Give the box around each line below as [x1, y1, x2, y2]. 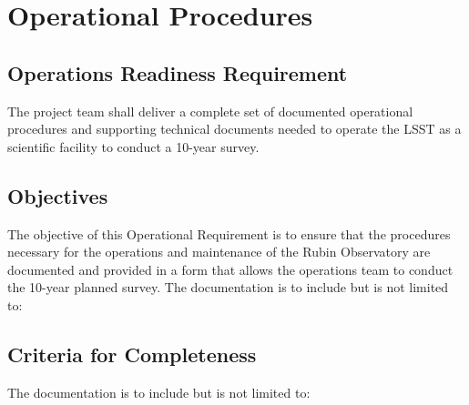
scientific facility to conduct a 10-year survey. [7, 137, 260, 156]
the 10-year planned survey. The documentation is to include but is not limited [7, 278, 449, 297]
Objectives [7, 181, 108, 209]
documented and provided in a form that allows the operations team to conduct [7, 259, 454, 278]
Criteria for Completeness [7, 339, 257, 368]
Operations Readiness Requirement [7, 58, 348, 86]
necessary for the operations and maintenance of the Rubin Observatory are [7, 242, 431, 261]
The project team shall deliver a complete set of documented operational [7, 101, 413, 120]
